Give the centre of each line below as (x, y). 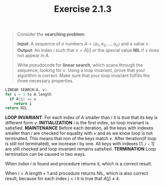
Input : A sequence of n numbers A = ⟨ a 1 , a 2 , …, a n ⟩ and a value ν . (83, 44)
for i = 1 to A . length (28, 94)
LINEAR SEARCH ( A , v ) (26, 90)
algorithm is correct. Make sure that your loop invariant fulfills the (83, 75)
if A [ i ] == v (23, 99)
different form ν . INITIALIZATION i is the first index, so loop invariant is (77, 123)
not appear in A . (33, 55)
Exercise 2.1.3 (83, 9)
